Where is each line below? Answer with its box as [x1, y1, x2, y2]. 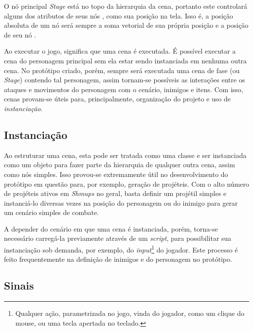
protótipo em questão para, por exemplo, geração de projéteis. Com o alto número [4, 178, 249, 189]
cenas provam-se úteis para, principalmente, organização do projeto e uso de [4, 94, 231, 104]
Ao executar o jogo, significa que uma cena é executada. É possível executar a [4, 46, 236, 56]
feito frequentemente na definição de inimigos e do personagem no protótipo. [4, 254, 232, 264]
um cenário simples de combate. [4, 207, 99, 217]
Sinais [4, 278, 34, 293]
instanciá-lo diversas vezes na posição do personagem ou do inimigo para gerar [4, 197, 238, 208]
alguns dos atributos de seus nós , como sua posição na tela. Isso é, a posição [4, 10, 233, 20]
